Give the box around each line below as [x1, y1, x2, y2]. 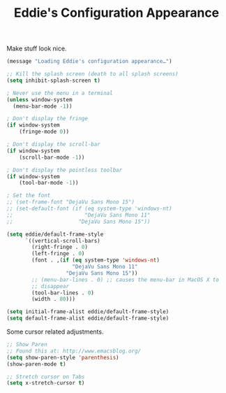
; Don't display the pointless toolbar [6, 166, 123, 173]
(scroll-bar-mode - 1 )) [19, 154, 85, 161]
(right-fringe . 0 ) [31, 243, 89, 251]
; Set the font [6, 192, 51, 199]
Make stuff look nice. [6, 44, 67, 53]
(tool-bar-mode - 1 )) [19, 180, 79, 187]
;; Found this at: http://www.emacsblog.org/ [6, 348, 141, 355]
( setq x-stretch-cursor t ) [6, 380, 85, 387]
